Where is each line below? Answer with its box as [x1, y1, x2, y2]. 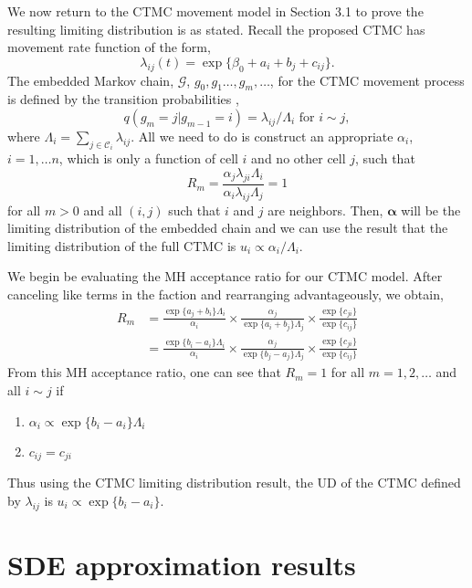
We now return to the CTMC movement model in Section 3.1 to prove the [7, 2, 424, 20]
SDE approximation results [7, 545, 356, 583]
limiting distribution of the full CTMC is [7, 236, 236, 255]
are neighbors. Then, [267, 200, 383, 219]
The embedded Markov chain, [7, 70, 174, 89]
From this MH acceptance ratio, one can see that [7, 362, 281, 382]
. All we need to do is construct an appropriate [131, 126, 393, 145]
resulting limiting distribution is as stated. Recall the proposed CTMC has [7, 19, 425, 38]
